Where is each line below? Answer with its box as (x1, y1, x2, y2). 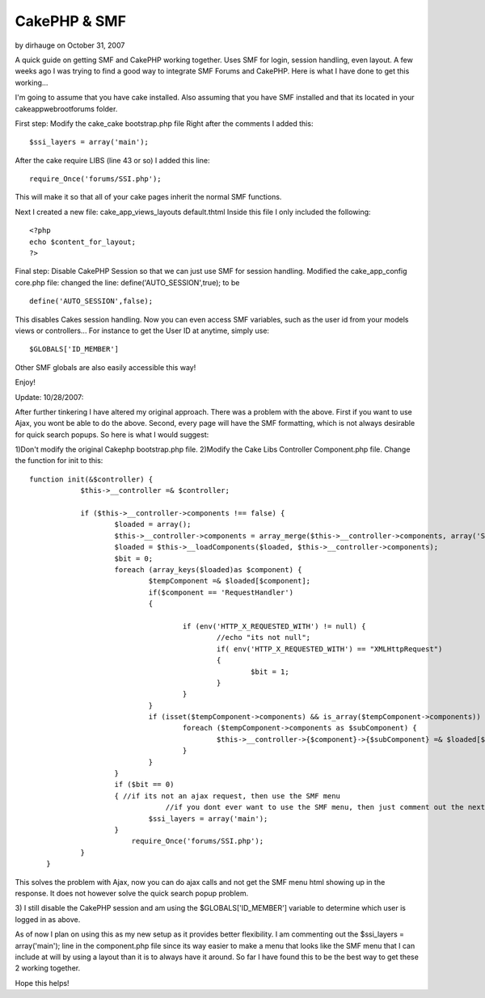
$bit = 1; (251, 667, 290, 676)
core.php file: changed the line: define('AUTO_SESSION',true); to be (15, 277, 240, 287)
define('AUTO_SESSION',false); (29, 297, 154, 306)
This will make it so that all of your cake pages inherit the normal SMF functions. (15, 192, 282, 202)
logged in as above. (15, 914, 81, 924)
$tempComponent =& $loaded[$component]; (148, 576, 311, 586)
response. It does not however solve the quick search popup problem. (15, 888, 249, 898)
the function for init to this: (15, 456, 103, 465)
